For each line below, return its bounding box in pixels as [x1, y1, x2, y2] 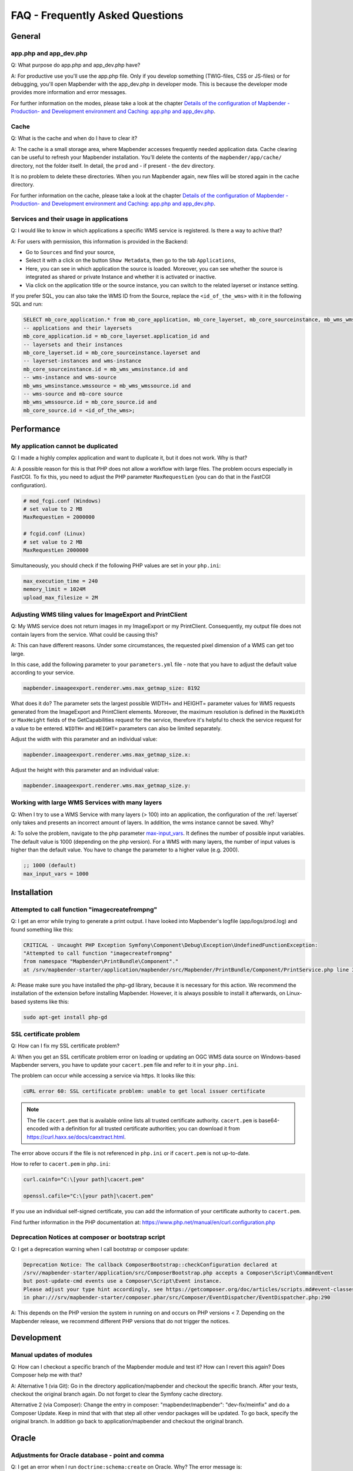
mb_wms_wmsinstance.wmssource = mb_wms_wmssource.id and [23, 382, 191, 389]
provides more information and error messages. [11, 89, 127, 96]
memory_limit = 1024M [23, 586, 86, 593]
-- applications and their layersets [23, 324, 132, 331]
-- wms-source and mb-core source [23, 390, 123, 397]
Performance [11, 424, 61, 434]
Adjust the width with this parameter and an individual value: [11, 735, 158, 743]
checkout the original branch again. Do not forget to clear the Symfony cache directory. [11, 1390, 223, 1397]
